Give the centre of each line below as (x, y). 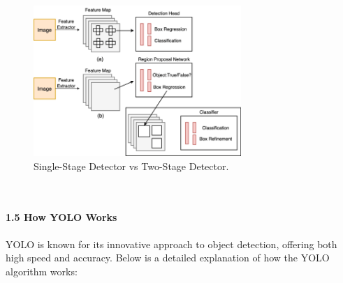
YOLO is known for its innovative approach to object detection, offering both (171, 244)
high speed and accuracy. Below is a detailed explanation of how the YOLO (168, 258)
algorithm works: (42, 271)
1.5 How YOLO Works (61, 216)
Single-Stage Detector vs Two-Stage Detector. (131, 166)
